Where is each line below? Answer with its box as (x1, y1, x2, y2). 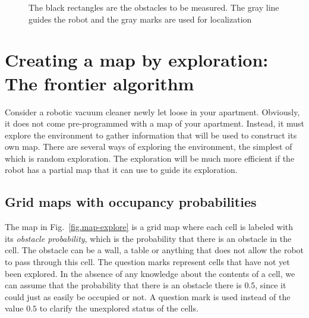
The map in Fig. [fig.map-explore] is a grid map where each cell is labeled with (5, 221, 294, 233)
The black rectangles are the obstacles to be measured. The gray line (29, 1, 279, 13)
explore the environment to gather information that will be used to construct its (5, 128, 297, 141)
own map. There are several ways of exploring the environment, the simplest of (5, 140, 292, 153)
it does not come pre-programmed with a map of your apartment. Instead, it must (5, 117, 305, 130)
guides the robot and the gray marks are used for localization (29, 12, 252, 25)
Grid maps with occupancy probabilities (5, 193, 257, 211)
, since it (255, 279, 286, 291)
